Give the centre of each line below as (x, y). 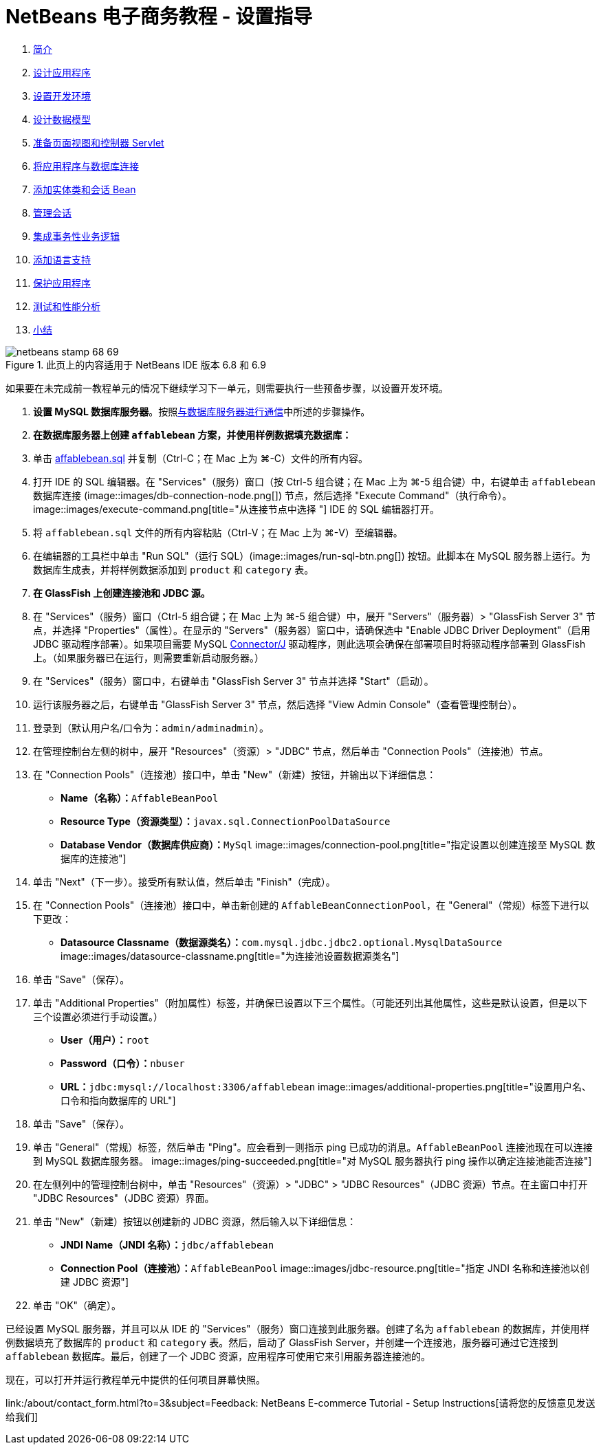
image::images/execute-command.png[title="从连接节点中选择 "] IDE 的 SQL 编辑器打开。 (236, 509)
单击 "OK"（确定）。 (77, 1305)
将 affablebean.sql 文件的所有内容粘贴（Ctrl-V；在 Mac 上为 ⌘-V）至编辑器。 (218, 532)
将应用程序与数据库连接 (86, 166)
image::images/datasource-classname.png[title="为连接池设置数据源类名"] (230, 956)
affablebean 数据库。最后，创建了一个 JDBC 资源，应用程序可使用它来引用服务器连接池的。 (218, 1356)
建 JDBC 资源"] (95, 1282)
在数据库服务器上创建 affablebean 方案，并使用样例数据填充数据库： (193, 435)
